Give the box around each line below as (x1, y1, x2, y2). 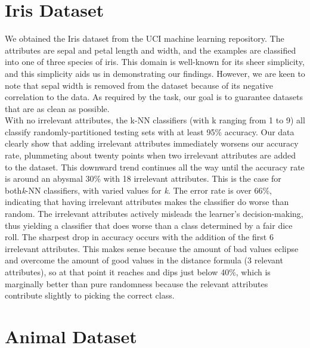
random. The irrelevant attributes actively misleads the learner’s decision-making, (5, 207, 303, 220)
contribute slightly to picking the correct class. (5, 289, 175, 302)
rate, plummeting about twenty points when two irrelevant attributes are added (5, 149, 296, 161)
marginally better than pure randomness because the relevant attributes (5, 277, 268, 290)
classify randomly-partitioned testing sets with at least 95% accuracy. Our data (5, 125, 294, 138)
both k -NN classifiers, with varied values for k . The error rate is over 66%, (5, 184, 272, 196)
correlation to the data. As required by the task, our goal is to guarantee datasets (5, 91, 303, 103)
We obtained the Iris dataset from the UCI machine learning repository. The (5, 32, 284, 45)
